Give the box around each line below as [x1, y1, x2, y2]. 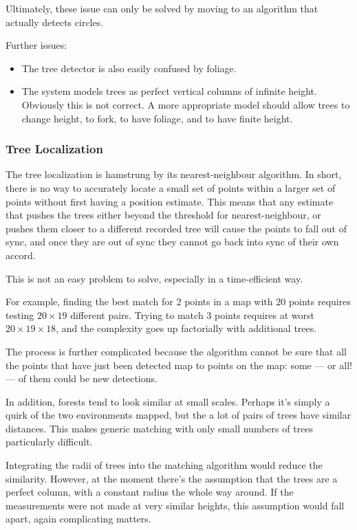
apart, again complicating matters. [6, 511, 151, 526]
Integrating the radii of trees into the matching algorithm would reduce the [6, 458, 323, 472]
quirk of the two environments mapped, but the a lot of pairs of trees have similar [6, 408, 351, 422]
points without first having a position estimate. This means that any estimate [6, 194, 334, 208]
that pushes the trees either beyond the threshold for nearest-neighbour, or [6, 208, 321, 222]
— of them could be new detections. [6, 371, 158, 386]
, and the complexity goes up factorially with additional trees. [56, 321, 317, 335]
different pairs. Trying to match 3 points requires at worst [70, 307, 315, 322]
